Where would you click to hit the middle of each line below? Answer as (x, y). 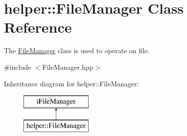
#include (18, 67)
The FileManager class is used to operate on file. (77, 50)
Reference (38, 27)
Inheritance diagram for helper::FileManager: (71, 83)
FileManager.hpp (68, 67)
